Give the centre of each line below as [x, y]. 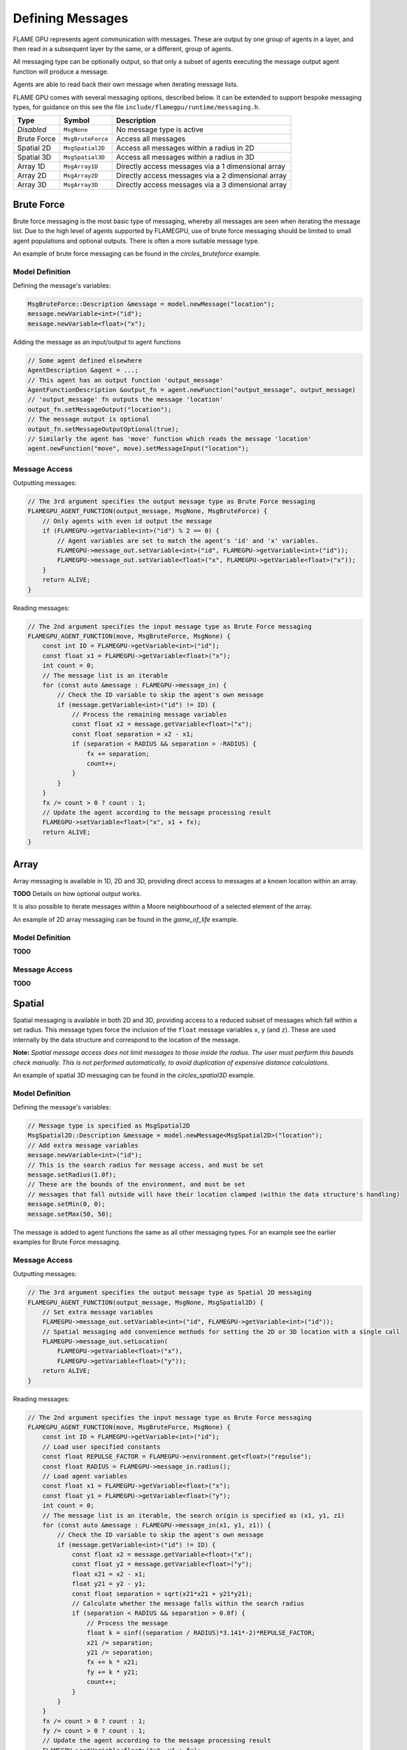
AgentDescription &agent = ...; [83, 370]
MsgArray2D [80, 175]
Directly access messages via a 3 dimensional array [201, 185]
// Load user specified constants [101, 1447]
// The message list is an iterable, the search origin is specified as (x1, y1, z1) [194, 1515]
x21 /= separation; [120, 1643]
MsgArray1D [80, 166]
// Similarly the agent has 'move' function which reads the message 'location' [170, 439]
